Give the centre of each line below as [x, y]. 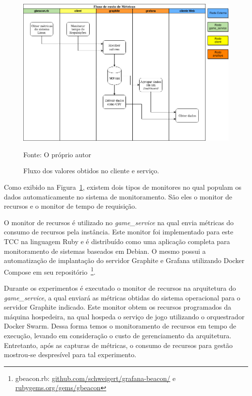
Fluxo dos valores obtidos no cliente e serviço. [91, 171]
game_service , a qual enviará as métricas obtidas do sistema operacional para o [122, 297]
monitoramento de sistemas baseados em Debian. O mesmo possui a [105, 251]
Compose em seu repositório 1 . [50, 271]
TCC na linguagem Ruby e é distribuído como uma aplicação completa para [117, 241]
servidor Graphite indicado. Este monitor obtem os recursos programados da [118, 307]
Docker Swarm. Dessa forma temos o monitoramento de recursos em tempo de [120, 326]
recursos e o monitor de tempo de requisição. [71, 206]
